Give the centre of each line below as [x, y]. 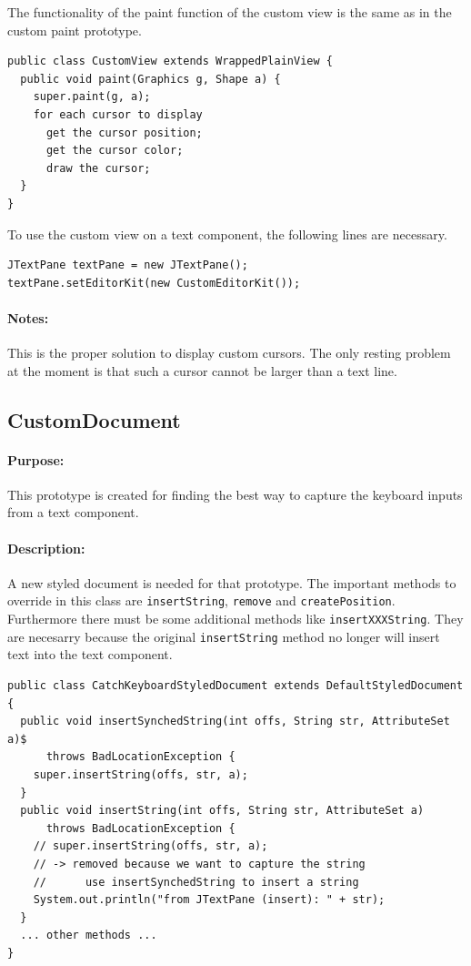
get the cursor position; [124, 132]
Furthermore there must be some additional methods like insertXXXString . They [235, 619]
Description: [46, 548]
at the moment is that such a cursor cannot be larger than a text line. [202, 370]
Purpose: [36, 459]
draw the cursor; [98, 168]
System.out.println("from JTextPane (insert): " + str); [209, 900]
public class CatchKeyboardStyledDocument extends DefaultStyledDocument [235, 686]
